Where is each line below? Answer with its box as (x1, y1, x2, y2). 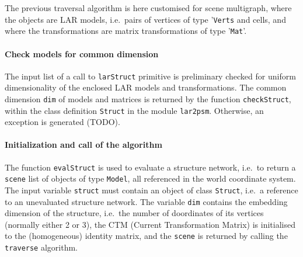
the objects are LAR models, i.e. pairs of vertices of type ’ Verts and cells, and (5, 13, 286, 25)
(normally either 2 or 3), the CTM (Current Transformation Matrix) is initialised (5, 218, 295, 230)
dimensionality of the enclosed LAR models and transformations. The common (5, 81, 287, 93)
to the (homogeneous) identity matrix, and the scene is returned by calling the (5, 230, 288, 242)
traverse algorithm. (5, 241, 78, 253)
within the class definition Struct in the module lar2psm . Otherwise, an (5, 104, 264, 116)
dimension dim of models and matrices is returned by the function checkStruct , (5, 92, 291, 105)
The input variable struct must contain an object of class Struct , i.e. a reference (5, 183, 298, 196)
